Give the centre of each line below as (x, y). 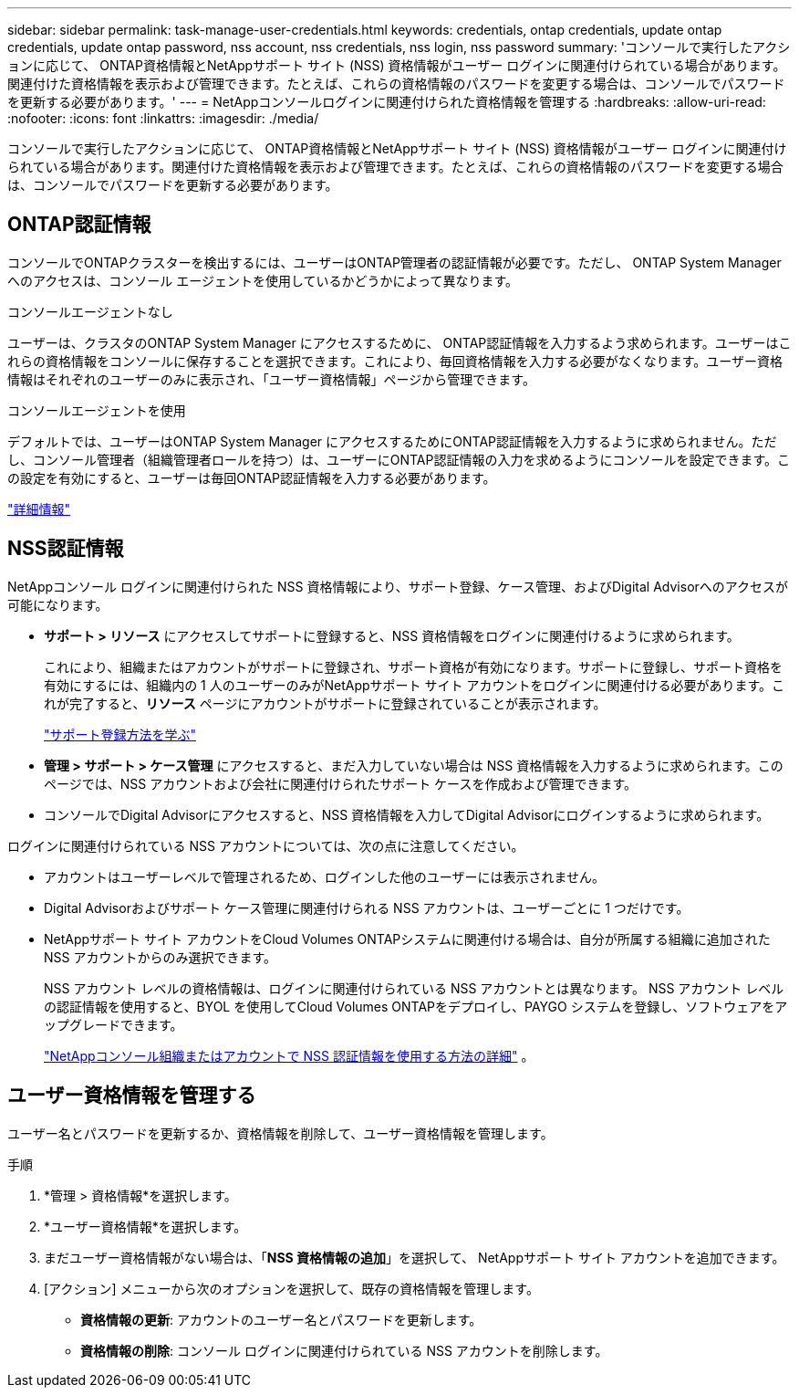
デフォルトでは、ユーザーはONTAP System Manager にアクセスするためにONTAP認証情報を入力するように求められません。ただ (392, 441)
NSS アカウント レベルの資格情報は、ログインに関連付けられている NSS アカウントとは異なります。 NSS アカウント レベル (414, 988)
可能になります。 (58, 604)
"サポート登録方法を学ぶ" (120, 734)
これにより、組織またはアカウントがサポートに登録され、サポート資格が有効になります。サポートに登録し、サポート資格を (413, 666)
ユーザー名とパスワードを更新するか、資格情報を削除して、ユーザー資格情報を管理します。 (280, 1133)
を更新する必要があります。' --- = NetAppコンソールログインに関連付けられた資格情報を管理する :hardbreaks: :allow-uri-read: (387, 102)
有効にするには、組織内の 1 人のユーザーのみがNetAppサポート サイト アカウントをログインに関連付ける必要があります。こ (414, 685)
